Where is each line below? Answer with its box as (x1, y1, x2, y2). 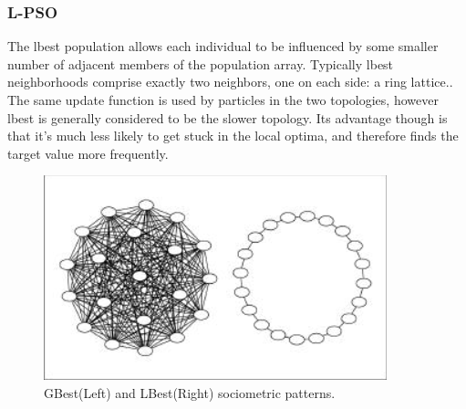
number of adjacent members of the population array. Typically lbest (7, 54, 394, 73)
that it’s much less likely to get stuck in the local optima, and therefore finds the (7, 126, 459, 145)
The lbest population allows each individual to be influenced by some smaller (7, 37, 439, 56)
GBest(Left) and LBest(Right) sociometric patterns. (44, 383, 336, 402)
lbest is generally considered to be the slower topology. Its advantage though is (7, 108, 448, 127)
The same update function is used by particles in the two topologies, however (7, 90, 439, 109)
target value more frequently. (7, 143, 169, 163)
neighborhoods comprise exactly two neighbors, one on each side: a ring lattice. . (7, 72, 453, 91)
